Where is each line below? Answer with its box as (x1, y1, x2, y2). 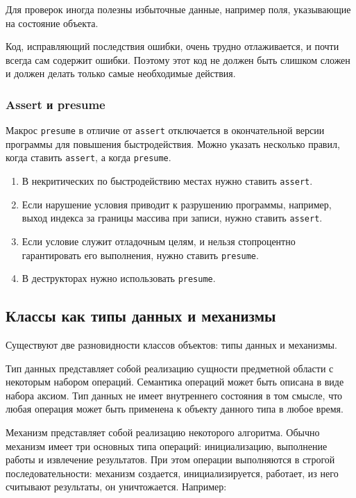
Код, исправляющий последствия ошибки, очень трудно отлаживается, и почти (6, 39, 339, 53)
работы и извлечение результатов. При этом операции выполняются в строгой (6, 452, 335, 467)
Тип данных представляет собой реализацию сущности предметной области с (6, 360, 334, 375)
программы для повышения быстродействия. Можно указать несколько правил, (6, 136, 340, 151)
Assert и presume (6, 95, 105, 113)
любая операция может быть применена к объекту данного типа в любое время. (6, 401, 344, 416)
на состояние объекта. (6, 15, 99, 30)
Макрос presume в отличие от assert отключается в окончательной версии (6, 123, 325, 138)
